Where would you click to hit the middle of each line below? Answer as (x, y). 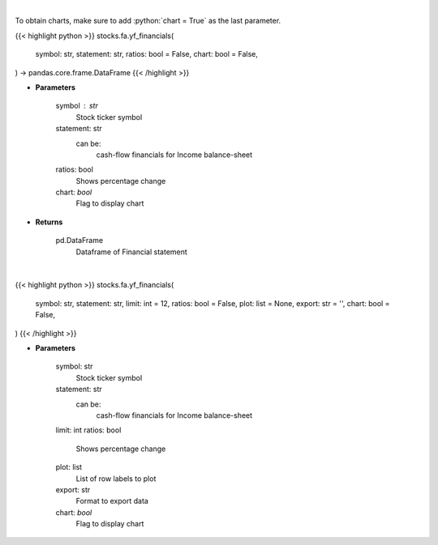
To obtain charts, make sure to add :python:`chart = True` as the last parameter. (148, 21)
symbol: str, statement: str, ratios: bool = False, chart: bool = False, (147, 54)
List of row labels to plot (116, 479)
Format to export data (112, 501)
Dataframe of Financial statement (132, 252)
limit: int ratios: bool (88, 430)
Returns (49, 222)
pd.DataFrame (79, 241)
